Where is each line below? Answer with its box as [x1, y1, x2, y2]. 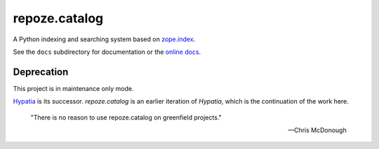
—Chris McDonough [288, 126, 347, 134]
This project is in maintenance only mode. [13, 84, 134, 92]
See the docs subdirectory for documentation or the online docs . [13, 48, 201, 56]
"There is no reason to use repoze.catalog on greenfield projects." [30, 113, 222, 122]
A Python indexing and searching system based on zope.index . [13, 35, 196, 43]
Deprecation [13, 66, 69, 78]
